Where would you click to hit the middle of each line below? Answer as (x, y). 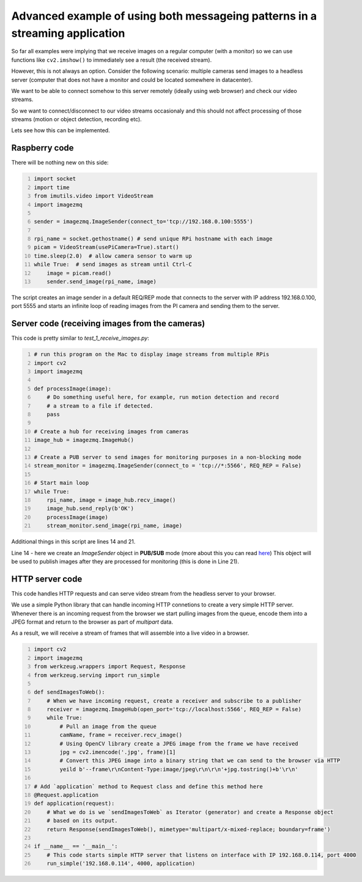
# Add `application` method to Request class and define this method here (148, 786)
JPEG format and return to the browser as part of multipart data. (92, 622)
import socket (55, 179)
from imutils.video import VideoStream (94, 196)
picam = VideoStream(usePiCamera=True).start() (107, 247)
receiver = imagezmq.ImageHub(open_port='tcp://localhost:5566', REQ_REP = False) (174, 709)
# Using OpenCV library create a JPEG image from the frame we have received (179, 743)
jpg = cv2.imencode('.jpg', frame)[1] (118, 752)
